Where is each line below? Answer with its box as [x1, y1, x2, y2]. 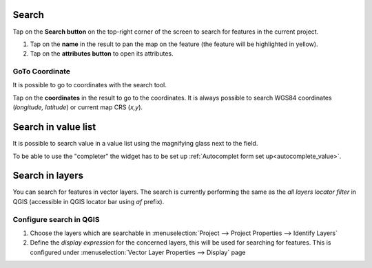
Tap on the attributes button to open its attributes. [30, 49, 174, 58]
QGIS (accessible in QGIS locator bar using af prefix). [12, 197, 165, 205]
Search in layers [12, 170, 84, 181]
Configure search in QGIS [12, 214, 100, 224]
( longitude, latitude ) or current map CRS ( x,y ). [12, 103, 143, 111]
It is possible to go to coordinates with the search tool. [12, 81, 167, 89]
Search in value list [12, 121, 96, 133]
